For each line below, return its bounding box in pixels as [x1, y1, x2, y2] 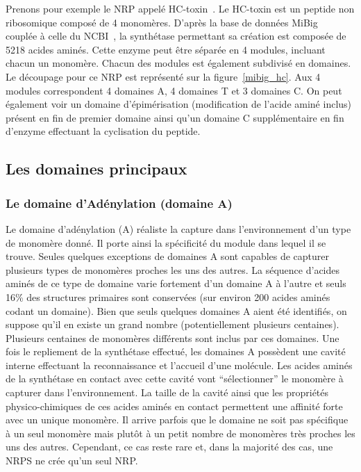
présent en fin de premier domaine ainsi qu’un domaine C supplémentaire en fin [6, 110, 344, 124]
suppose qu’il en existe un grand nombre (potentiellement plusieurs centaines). [6, 317, 339, 332]
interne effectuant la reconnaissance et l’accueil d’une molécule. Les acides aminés [6, 357, 353, 372]
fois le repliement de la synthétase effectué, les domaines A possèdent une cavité [6, 344, 346, 359]
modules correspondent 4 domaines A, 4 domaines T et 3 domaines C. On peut [6, 83, 342, 97]
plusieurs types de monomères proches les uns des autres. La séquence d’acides [6, 262, 340, 277]
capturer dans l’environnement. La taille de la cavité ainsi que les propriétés [6, 385, 329, 400]
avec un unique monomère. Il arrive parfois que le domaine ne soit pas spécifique [6, 412, 349, 427]
